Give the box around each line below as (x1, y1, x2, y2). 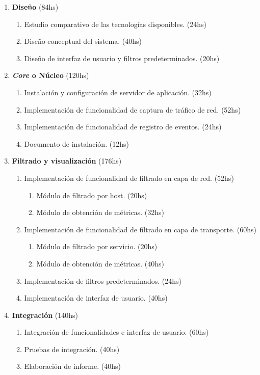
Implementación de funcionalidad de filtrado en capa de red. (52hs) (24, 172, 234, 183)
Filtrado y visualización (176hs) (12, 155, 122, 166)
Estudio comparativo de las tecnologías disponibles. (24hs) (24, 18, 206, 29)
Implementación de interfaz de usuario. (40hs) (24, 292, 168, 303)
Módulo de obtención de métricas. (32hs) (36, 207, 165, 218)
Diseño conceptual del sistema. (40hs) (24, 36, 142, 46)
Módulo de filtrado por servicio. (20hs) (36, 241, 158, 252)
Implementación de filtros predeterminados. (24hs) (24, 275, 181, 286)
